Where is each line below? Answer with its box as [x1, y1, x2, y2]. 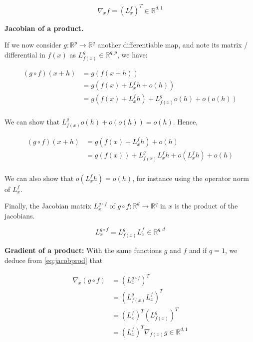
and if [189, 245, 207, 255]
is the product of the [174, 200, 238, 211]
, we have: [117, 49, 148, 59]
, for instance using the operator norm [132, 172, 249, 183]
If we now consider [4, 39, 61, 50]
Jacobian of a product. [4, 22, 84, 33]
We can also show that [4, 172, 74, 183]
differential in [4, 49, 45, 59]
